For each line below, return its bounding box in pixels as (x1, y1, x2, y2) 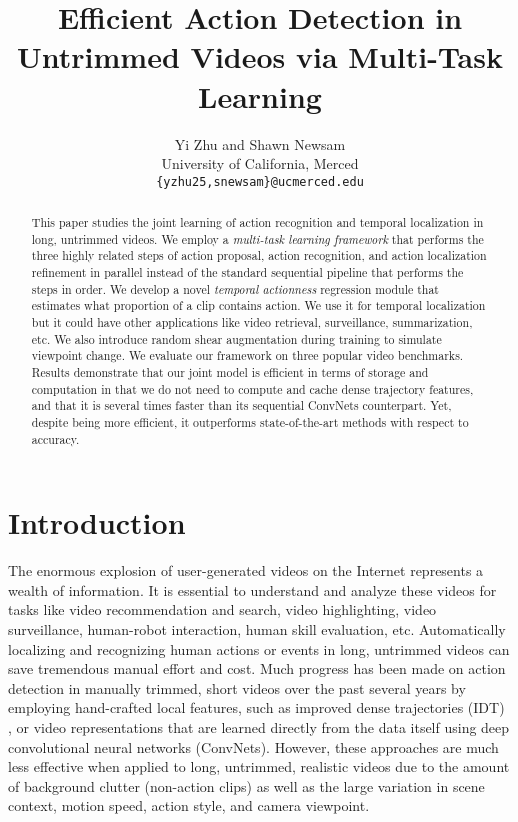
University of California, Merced (161, 153, 359, 174)
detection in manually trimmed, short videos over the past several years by (8, 677, 466, 698)
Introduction (8, 502, 186, 543)
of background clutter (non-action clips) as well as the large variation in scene (8, 775, 485, 796)
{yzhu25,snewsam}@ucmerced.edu (156, 174, 364, 189)
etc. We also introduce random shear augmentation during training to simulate (31, 330, 442, 347)
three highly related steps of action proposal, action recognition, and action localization (31, 247, 487, 264)
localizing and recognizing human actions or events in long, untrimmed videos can (8, 638, 510, 659)
